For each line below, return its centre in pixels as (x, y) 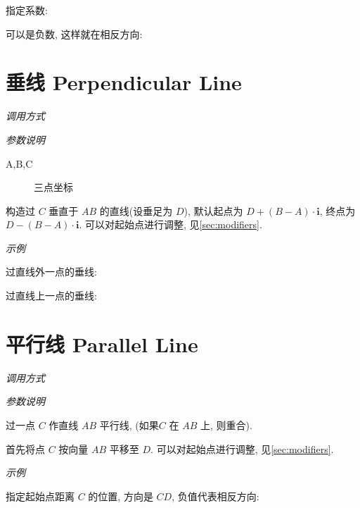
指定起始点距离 (40, 496)
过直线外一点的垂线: (51, 272)
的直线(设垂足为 (136, 210)
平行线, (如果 (129, 425)
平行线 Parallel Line (102, 343)
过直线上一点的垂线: (51, 296)
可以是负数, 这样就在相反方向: (74, 33)
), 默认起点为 (213, 210)
